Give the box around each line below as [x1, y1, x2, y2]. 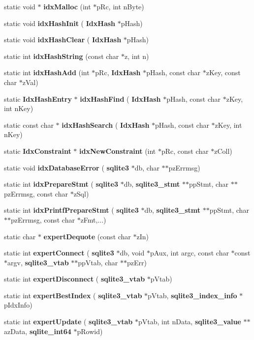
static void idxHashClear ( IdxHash [4, 34, 122, 45]
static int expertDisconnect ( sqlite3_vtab [4, 274, 145, 284]
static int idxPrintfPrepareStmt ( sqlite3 [4, 205, 139, 215]
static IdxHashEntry [4, 93, 72, 104]
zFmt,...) [80, 214, 106, 225]
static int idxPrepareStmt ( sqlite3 [4, 179, 118, 189]
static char [4, 231, 36, 241]
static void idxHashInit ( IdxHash [4, 18, 116, 28]
